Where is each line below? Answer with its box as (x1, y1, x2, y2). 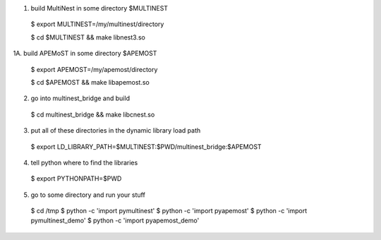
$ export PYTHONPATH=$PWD (30, 174, 122, 183)
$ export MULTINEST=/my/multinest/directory (30, 20, 164, 28)
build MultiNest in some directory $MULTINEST (30, 4, 169, 12)
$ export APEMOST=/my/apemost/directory (30, 65, 158, 73)
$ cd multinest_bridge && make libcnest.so (30, 110, 155, 119)
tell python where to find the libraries (30, 158, 138, 167)
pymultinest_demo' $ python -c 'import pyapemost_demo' (30, 216, 200, 225)
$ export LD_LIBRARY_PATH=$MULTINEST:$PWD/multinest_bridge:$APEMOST (30, 142, 262, 151)
